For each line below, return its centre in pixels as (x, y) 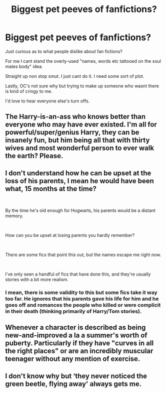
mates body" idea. (24, 66)
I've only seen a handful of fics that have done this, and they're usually (78, 274)
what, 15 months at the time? (51, 188)
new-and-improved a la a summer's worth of (76, 336)
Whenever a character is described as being (75, 327)
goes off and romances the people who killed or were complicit (83, 305)
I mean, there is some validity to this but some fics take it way (81, 293)
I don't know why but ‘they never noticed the (76, 376)
